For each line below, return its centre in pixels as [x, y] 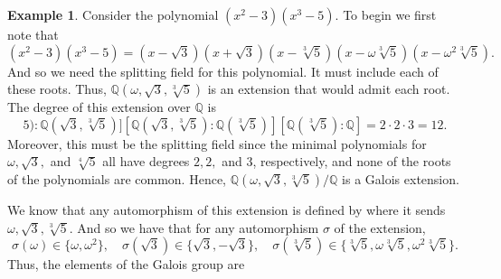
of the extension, [380, 227]
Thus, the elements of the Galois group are [126, 264]
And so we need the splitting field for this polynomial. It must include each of [223, 71]
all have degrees [146, 161]
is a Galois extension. [401, 178]
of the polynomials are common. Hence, [117, 178]
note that [33, 34]
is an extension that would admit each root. [329, 89]
